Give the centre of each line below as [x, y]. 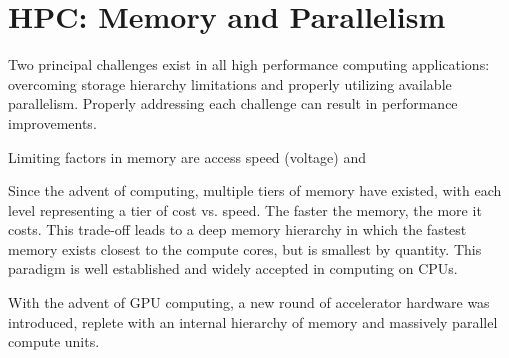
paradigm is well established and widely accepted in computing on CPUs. [233, 268]
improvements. [52, 122]
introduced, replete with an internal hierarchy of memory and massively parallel [253, 321]
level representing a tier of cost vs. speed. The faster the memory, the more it [245, 209]
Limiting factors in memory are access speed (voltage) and [187, 156]
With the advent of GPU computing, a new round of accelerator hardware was [249, 302]
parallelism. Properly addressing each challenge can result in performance [233, 103]
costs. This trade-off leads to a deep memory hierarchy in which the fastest [237, 229]
